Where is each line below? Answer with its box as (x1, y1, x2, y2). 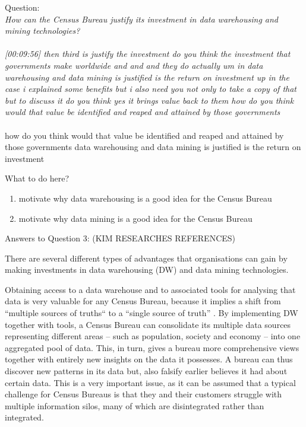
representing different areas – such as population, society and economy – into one (5, 330, 301, 342)
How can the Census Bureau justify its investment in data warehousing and (5, 12, 279, 25)
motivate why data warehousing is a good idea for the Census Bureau (18, 192, 272, 204)
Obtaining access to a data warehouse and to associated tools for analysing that (5, 283, 296, 295)
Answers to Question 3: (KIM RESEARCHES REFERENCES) (5, 232, 236, 244)
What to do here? (5, 172, 70, 184)
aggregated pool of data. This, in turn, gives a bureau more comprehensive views (5, 341, 299, 353)
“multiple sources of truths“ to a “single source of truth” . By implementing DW (5, 307, 298, 319)
